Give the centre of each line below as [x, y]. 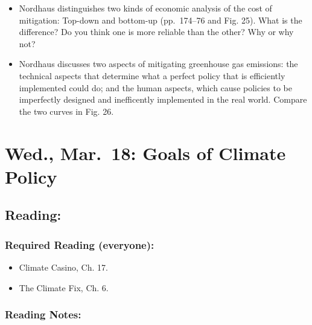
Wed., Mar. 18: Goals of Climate [145, 153]
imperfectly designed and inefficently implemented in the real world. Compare [163, 99]
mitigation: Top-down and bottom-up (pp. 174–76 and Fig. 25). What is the [161, 20]
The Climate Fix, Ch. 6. [64, 287]
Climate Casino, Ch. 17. [63, 267]
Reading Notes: [43, 314]
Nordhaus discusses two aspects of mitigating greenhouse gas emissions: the [158, 64]
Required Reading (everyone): [80, 244]
